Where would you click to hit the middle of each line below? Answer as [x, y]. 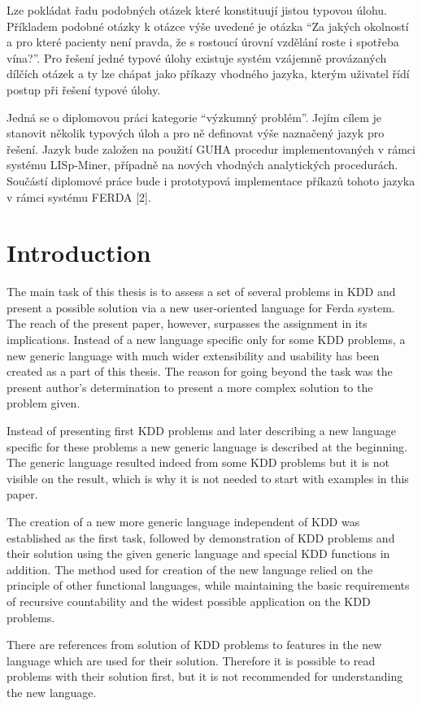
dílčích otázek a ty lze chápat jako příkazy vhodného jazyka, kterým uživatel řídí [208, 74]
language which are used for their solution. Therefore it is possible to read [191, 660]
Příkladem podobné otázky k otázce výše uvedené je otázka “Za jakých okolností [208, 26]
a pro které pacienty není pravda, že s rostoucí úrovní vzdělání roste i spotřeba [203, 42]
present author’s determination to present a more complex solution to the [190, 387]
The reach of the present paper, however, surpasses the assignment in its [187, 323]
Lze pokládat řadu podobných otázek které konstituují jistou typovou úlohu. [197, 10]
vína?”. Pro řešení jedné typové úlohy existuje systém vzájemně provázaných [197, 57]
